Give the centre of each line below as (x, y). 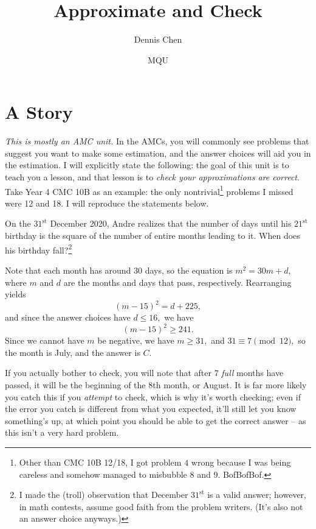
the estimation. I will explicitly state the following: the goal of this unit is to (147, 165)
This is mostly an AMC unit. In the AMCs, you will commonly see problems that (157, 141)
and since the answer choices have (68, 317)
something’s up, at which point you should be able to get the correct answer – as (156, 420)
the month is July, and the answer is (73, 352)
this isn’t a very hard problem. (62, 432)
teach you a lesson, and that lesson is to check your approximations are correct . (152, 177)
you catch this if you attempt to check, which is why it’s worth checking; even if (153, 396)
